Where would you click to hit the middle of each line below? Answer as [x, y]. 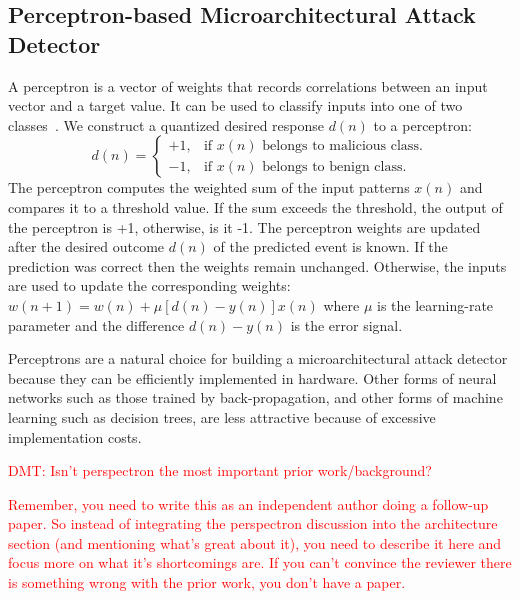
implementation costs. [75, 436]
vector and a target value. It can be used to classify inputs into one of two [235, 105]
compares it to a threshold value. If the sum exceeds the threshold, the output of [255, 206]
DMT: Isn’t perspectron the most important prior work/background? [220, 470]
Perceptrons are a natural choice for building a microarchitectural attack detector [258, 358]
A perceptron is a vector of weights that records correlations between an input [248, 85]
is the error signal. [346, 324]
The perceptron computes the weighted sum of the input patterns [209, 187]
